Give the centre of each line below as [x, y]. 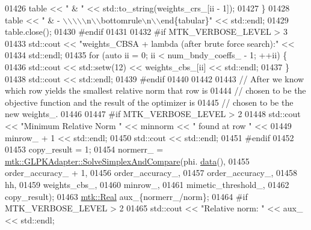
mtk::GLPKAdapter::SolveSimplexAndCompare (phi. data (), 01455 [127, 161]
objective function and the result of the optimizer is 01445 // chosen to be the [149, 102]
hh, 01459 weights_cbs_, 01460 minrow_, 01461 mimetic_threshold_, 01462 [147, 184]
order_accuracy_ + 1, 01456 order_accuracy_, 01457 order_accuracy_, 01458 [151, 173]
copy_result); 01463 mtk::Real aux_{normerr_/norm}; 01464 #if [126, 196]
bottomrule [121, 20]
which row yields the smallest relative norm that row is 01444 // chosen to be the [155, 90]
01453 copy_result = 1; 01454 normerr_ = [84, 149]
